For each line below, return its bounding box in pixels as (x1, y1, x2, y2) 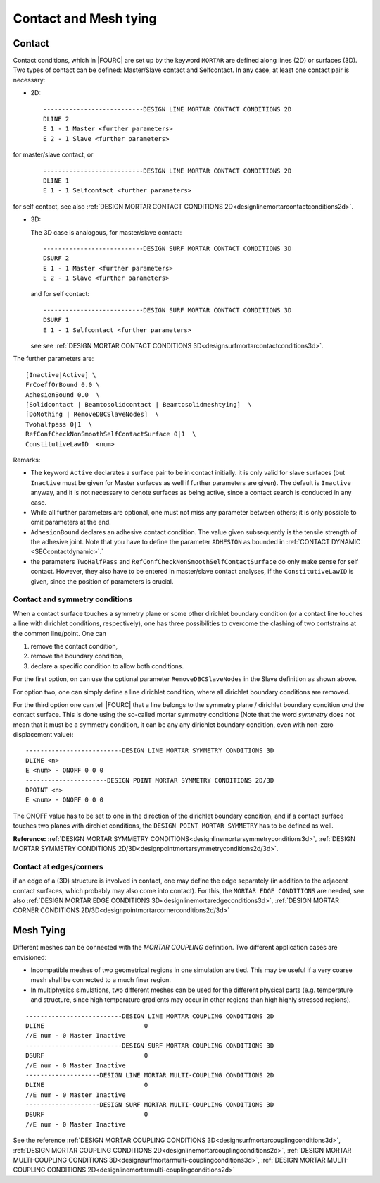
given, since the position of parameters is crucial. (30, 577, 174, 585)
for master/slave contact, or (13, 150, 94, 159)
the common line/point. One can (13, 629, 107, 637)
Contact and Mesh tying (13, 11, 158, 26)
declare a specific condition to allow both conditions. (30, 661, 184, 670)
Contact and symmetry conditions (13, 594, 133, 604)
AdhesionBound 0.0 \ (25, 391, 100, 398)
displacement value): (13, 730, 74, 739)
